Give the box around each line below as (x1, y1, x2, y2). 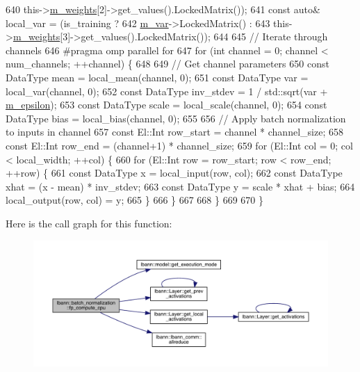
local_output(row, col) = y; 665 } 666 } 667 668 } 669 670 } (6, 193, 264, 207)
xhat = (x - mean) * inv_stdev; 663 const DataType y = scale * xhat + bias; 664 (6, 179, 355, 193)
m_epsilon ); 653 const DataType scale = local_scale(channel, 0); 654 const (6, 97, 327, 112)
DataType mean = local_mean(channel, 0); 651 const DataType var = (6, 70, 309, 84)
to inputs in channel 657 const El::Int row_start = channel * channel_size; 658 (6, 124, 343, 139)
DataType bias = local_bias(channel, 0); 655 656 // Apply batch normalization (6, 111, 346, 125)
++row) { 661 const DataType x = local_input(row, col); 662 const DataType (6, 165, 343, 180)
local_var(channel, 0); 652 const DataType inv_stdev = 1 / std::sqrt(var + (6, 83, 328, 98)
